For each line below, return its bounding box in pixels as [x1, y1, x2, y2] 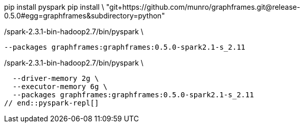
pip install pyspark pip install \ [4, 3, 104, 11]
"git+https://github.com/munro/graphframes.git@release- [106, 3, 300, 11]
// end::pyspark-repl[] [4, 99, 99, 107]
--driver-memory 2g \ [12, 74, 99, 82]
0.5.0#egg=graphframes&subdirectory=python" [4, 11, 165, 20]
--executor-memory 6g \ [12, 82, 108, 91]
